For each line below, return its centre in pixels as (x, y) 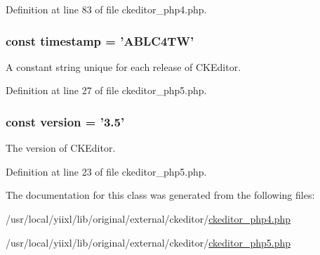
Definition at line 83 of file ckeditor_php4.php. (106, 9)
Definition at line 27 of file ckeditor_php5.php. (106, 90)
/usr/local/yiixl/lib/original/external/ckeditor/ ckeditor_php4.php (148, 218)
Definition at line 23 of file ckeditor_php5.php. (106, 171)
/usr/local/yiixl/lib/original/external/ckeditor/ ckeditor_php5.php (148, 242)
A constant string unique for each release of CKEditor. (124, 66)
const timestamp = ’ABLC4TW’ (100, 40)
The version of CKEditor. (61, 148)
